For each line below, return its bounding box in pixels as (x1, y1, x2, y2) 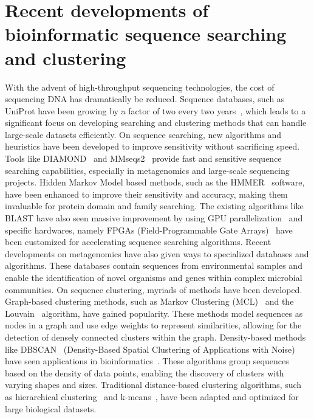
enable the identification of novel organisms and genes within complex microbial (5, 271, 302, 283)
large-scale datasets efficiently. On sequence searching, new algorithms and (5, 128, 282, 140)
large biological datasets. (5, 402, 97, 415)
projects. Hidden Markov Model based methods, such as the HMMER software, (5, 176, 305, 189)
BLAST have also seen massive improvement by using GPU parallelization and (5, 212, 303, 224)
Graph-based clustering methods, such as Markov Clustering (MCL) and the (5, 295, 294, 308)
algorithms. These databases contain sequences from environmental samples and (5, 259, 302, 272)
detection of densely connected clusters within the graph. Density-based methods (5, 330, 306, 343)
